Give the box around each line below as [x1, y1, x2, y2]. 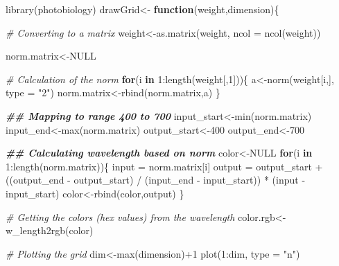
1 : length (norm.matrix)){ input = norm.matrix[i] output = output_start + [6, 159, 323, 173]
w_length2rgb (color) [6, 223, 94, 238]
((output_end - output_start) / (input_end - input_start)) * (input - [6, 172, 306, 187]
